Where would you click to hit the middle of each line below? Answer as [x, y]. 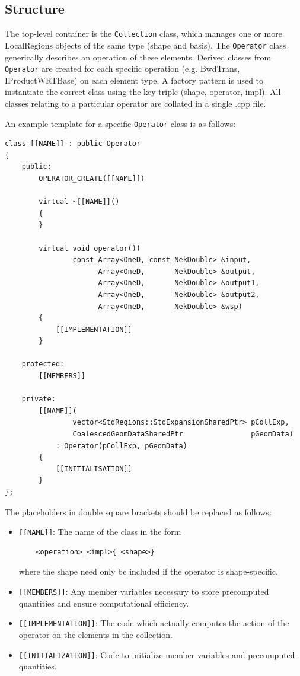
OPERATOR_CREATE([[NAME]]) [92, 178]
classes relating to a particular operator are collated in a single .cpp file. [135, 103]
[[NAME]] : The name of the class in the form [100, 532]
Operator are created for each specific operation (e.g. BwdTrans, [122, 68]
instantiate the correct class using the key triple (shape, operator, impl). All [143, 92]
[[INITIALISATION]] [94, 469]
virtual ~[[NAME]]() [79, 202]
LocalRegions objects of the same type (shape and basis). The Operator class [146, 45]
